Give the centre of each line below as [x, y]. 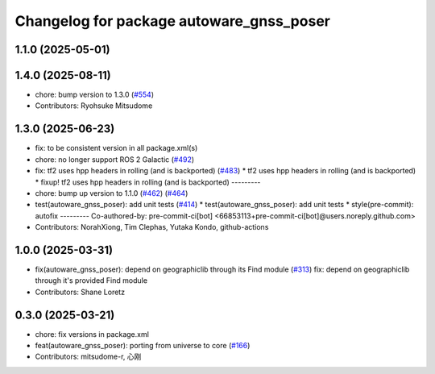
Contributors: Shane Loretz [80, 292]
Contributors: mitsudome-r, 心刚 [88, 357]
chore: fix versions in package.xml [92, 334]
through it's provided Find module [91, 280]
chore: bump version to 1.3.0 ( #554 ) [95, 95]
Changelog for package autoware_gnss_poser [172, 21]
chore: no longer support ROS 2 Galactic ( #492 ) [115, 159]
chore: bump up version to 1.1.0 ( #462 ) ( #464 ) [112, 193]
